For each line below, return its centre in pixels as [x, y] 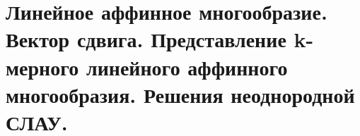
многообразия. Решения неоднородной [180, 94]
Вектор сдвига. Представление [146, 39]
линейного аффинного [187, 67]
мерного [42, 67]
